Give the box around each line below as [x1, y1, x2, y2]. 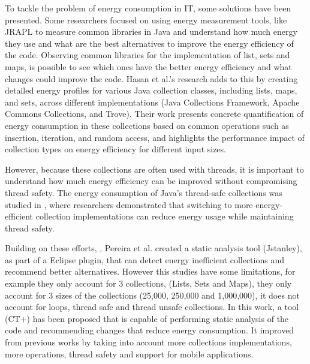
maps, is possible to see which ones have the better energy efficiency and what [5, 60, 292, 73]
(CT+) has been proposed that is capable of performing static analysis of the [5, 312, 289, 324]
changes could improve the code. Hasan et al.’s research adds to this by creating [5, 72, 298, 85]
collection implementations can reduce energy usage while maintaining [35, 210, 294, 222]
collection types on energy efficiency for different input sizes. [5, 143, 226, 155]
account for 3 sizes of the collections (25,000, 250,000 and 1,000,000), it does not [5, 288, 300, 301]
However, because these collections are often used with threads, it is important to [5, 163, 304, 175]
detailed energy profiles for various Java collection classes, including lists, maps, [5, 84, 297, 97]
